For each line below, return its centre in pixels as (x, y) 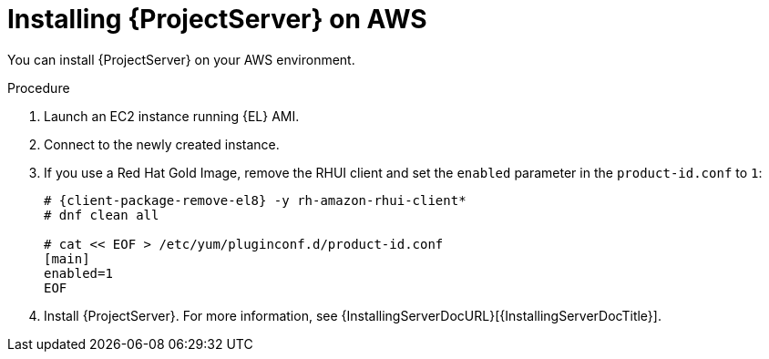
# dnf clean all (102, 215)
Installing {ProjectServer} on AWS (217, 19)
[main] (67, 258)
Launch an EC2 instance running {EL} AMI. (172, 116)
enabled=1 (78, 273)
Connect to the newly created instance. (162, 144)
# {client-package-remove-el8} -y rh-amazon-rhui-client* (255, 200)
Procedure (39, 87)
